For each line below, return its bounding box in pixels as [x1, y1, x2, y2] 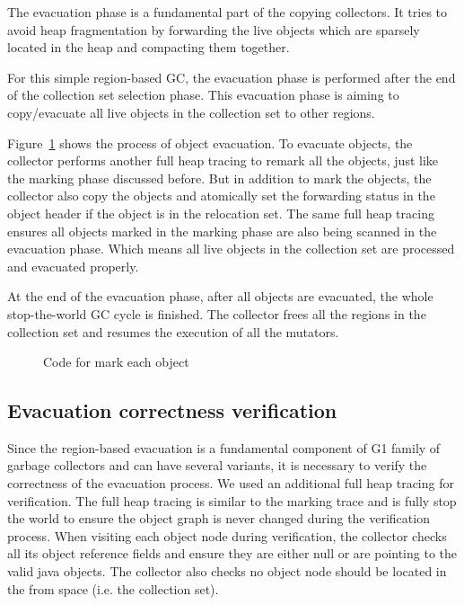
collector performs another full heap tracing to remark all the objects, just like [7, 151, 439, 170]
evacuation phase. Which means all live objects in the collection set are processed [7, 239, 455, 258]
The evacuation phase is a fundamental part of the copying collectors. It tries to [7, 3, 448, 21]
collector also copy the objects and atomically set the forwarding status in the [7, 186, 435, 205]
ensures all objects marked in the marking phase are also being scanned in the [7, 221, 437, 240]
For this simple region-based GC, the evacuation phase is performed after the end [7, 67, 456, 86]
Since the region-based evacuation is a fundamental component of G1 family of [7, 438, 441, 457]
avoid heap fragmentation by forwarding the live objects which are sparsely [7, 20, 420, 39]
